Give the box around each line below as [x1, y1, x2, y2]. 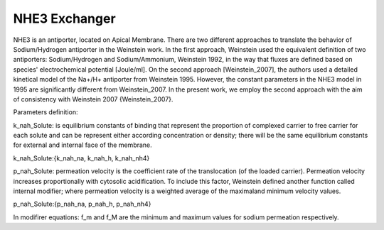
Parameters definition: [13, 108, 78, 116]
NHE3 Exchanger [13, 11, 117, 26]
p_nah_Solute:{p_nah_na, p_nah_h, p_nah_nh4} [13, 199, 151, 209]
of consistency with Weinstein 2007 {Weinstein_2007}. [13, 94, 174, 103]
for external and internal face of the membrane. [13, 141, 152, 149]
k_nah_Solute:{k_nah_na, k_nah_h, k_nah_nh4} [13, 153, 150, 163]
